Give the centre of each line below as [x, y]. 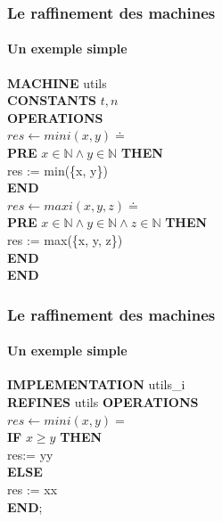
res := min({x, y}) [58, 170]
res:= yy [30, 454]
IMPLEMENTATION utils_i [96, 384]
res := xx [33, 489]
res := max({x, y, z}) [65, 239]
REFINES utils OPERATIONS [103, 402]
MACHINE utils [57, 82]
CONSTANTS [52, 100]
